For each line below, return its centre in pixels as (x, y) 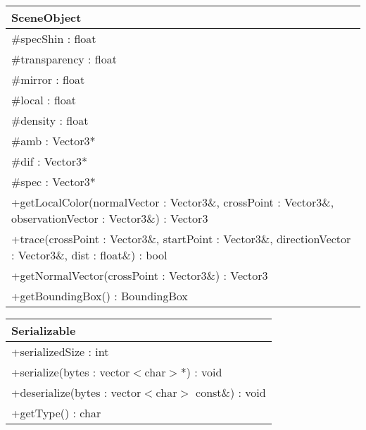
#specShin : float (54, 38)
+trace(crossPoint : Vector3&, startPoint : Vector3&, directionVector (181, 239)
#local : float (44, 100)
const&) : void (231, 392)
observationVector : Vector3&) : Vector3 (110, 218)
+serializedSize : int (60, 351)
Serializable (44, 330)
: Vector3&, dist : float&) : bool (89, 255)
